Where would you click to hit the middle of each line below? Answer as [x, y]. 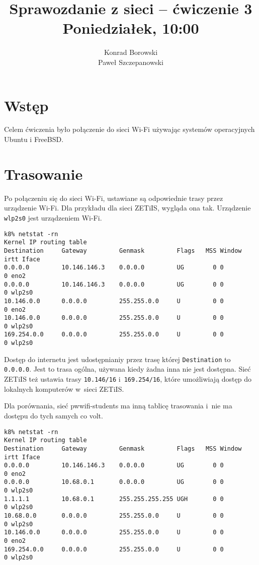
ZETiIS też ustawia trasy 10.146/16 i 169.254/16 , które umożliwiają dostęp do [128, 379]
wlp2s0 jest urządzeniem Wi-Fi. [53, 217]
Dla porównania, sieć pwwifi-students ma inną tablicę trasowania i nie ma [118, 406]
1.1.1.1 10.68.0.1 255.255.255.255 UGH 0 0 [114, 499]
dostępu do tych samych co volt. [54, 415]
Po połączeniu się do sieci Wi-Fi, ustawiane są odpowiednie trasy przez [114, 198]
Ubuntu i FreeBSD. [34, 139]
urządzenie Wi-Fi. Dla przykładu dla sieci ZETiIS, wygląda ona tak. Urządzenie [127, 208]
